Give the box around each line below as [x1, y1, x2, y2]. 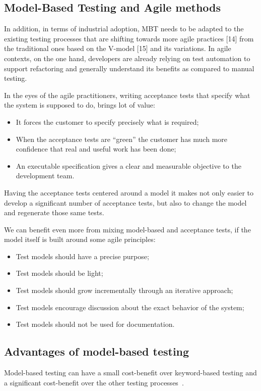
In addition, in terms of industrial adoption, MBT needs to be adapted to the [4, 23, 244, 34]
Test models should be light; [16, 268, 103, 278]
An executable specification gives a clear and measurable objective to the [16, 160, 241, 171]
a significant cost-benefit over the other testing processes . [4, 377, 184, 387]
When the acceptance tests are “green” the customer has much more [16, 133, 227, 144]
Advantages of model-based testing [4, 344, 189, 359]
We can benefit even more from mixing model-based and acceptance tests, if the [4, 224, 251, 234]
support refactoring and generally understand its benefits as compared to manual [4, 63, 254, 73]
